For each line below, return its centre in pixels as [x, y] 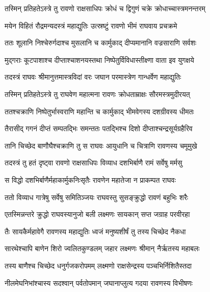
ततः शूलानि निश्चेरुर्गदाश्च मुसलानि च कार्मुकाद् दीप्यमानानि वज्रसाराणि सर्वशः [101, 43]
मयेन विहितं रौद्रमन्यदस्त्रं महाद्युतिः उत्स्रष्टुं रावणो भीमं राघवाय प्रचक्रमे [91, 25]
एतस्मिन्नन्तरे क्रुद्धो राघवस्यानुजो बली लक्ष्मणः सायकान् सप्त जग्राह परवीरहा [97, 214]
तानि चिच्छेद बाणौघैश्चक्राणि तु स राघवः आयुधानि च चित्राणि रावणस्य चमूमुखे [101, 145]
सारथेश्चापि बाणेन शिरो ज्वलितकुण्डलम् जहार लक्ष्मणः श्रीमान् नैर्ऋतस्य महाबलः [102, 248]
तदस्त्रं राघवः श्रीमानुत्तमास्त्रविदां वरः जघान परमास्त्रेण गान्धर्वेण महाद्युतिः [93, 77]
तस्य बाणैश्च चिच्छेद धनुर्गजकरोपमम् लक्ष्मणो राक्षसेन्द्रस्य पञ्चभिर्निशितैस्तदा [98, 265]
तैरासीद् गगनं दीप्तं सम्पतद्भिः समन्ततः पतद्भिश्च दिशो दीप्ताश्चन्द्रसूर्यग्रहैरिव [99, 128]
